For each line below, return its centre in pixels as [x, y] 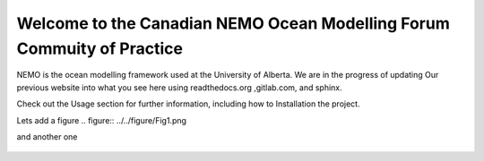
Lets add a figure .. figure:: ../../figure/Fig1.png [102, 120]
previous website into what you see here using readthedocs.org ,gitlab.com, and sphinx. [179, 87]
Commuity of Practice [100, 48]
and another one [47, 136]
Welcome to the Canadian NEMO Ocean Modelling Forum [233, 23]
